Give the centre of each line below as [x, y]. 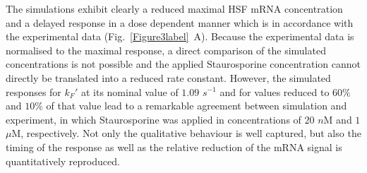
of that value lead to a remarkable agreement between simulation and [197, 106]
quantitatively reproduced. [63, 161]
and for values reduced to [275, 91]
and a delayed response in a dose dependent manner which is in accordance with [180, 22]
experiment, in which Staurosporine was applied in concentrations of [154, 119]
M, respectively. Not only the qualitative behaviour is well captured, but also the [186, 133]
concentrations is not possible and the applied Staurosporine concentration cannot [183, 64]
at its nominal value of [130, 91]
